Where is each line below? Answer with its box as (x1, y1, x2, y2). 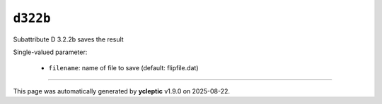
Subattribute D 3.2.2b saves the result (13, 35, 124, 44)
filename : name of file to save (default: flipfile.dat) (48, 64, 199, 72)
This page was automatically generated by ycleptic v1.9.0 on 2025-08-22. (13, 86, 230, 95)
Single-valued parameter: (13, 48, 88, 56)
